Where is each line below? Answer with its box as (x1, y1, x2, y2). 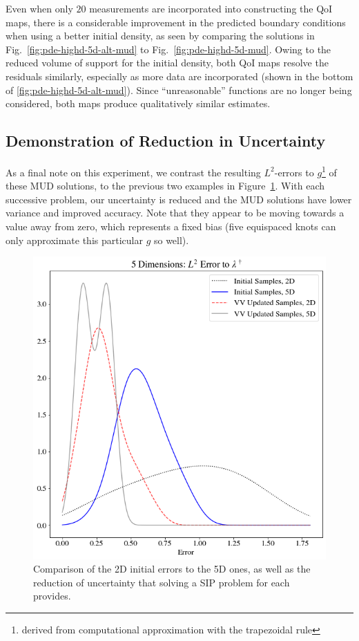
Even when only (6, 1, 73, 15)
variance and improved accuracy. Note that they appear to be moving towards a (6, 205, 345, 220)
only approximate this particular (6, 232, 143, 247)
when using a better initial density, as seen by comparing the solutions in (6, 28, 315, 43)
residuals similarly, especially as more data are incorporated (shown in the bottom (6, 68, 353, 83)
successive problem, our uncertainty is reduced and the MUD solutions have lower (6, 192, 352, 206)
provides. (33, 588, 71, 603)
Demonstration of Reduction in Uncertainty (6, 130, 326, 151)
